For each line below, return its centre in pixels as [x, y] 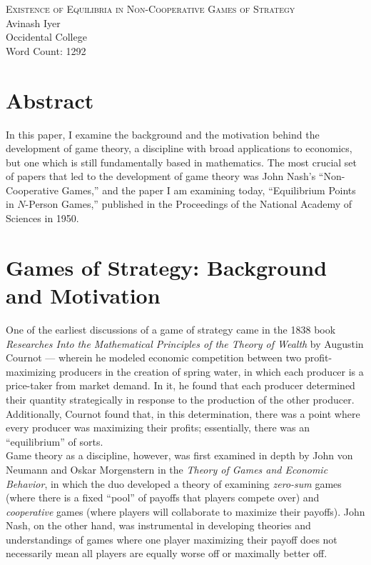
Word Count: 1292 [46, 50]
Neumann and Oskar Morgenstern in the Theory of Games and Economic [167, 469]
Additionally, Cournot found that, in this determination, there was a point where [183, 413]
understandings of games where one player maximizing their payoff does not [172, 539]
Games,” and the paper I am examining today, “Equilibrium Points [209, 190]
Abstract [50, 100]
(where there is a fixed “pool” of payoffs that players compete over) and [163, 497]
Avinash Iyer [33, 22]
